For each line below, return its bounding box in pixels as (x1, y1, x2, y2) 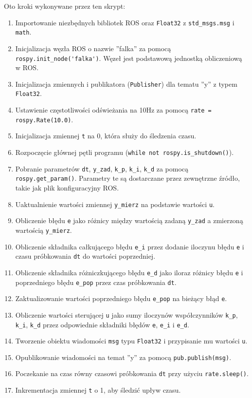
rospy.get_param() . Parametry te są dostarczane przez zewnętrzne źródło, (15, 173, 240, 183)
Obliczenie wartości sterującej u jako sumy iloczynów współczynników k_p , (15, 309, 238, 320)
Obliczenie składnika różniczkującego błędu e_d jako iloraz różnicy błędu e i (15, 267, 243, 277)
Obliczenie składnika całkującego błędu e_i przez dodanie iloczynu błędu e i (15, 241, 244, 251)
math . (15, 27, 32, 37)
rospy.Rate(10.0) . (15, 114, 73, 124)
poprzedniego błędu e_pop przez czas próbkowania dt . (15, 277, 177, 287)
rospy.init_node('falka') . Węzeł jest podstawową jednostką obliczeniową (15, 53, 242, 63)
